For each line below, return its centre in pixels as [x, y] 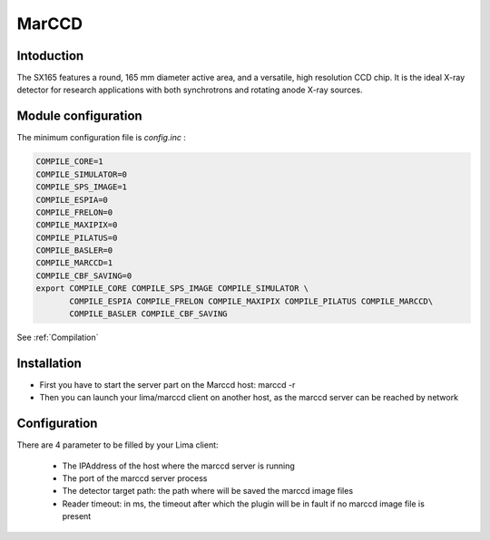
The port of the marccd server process [135, 478]
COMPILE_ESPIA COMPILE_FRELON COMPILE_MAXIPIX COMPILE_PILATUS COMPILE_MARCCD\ [251, 301]
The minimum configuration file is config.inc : [101, 138]
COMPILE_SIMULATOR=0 [81, 174]
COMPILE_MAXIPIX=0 [77, 225]
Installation [49, 363]
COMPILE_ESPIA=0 [72, 200]
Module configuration [79, 116]
